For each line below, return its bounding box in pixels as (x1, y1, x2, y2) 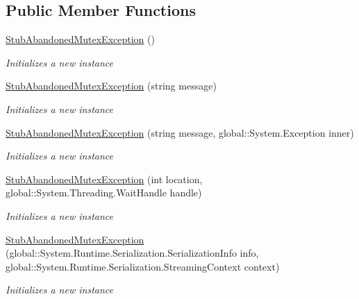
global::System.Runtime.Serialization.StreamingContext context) (6, 259, 280, 273)
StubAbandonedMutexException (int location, (6, 171, 203, 186)
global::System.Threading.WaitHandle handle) (6, 185, 202, 200)
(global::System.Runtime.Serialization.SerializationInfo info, (6, 246, 259, 260)
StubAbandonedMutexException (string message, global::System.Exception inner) (6, 125, 354, 139)
